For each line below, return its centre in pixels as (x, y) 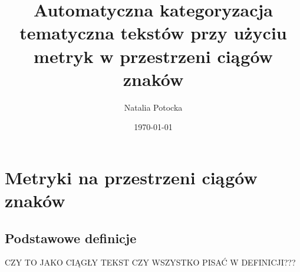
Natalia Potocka (153, 107)
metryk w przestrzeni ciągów (153, 56)
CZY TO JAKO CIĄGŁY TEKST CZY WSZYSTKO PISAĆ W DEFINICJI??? (150, 262)
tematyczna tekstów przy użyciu (153, 33)
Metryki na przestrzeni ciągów (131, 177)
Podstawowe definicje (71, 238)
